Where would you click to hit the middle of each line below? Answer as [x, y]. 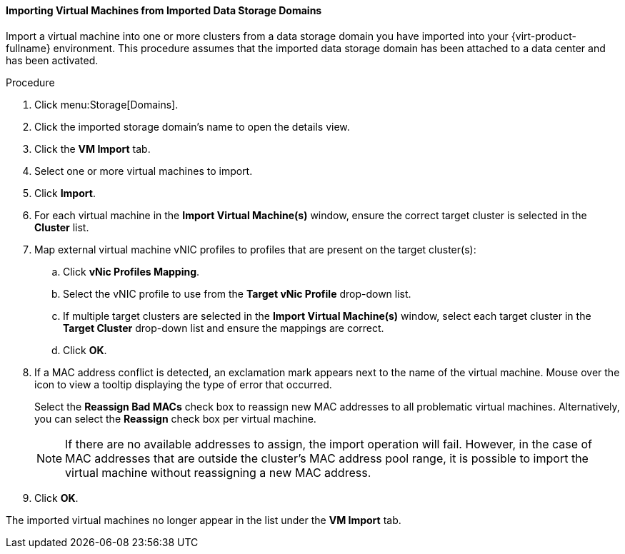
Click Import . [65, 193]
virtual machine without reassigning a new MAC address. [218, 472]
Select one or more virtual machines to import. [144, 171]
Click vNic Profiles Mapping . [131, 271]
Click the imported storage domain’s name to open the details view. [192, 126]
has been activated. [52, 60]
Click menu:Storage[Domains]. [106, 104]
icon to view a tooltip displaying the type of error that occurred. [183, 384]
